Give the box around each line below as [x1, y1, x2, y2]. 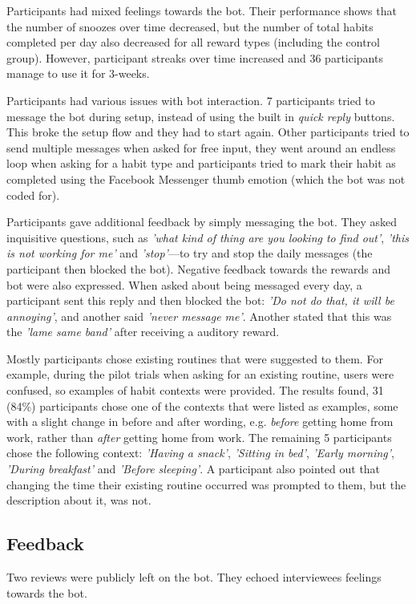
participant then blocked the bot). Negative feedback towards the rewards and [6, 260, 391, 277]
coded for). [6, 186, 60, 203]
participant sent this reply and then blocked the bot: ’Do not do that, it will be [6, 292, 394, 309]
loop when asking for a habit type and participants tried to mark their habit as [6, 155, 396, 172]
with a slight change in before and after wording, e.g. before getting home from [6, 413, 394, 430]
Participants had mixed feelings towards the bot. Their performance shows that [6, 2, 397, 18]
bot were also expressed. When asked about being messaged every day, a [6, 276, 362, 293]
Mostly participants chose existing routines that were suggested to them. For [6, 350, 383, 367]
